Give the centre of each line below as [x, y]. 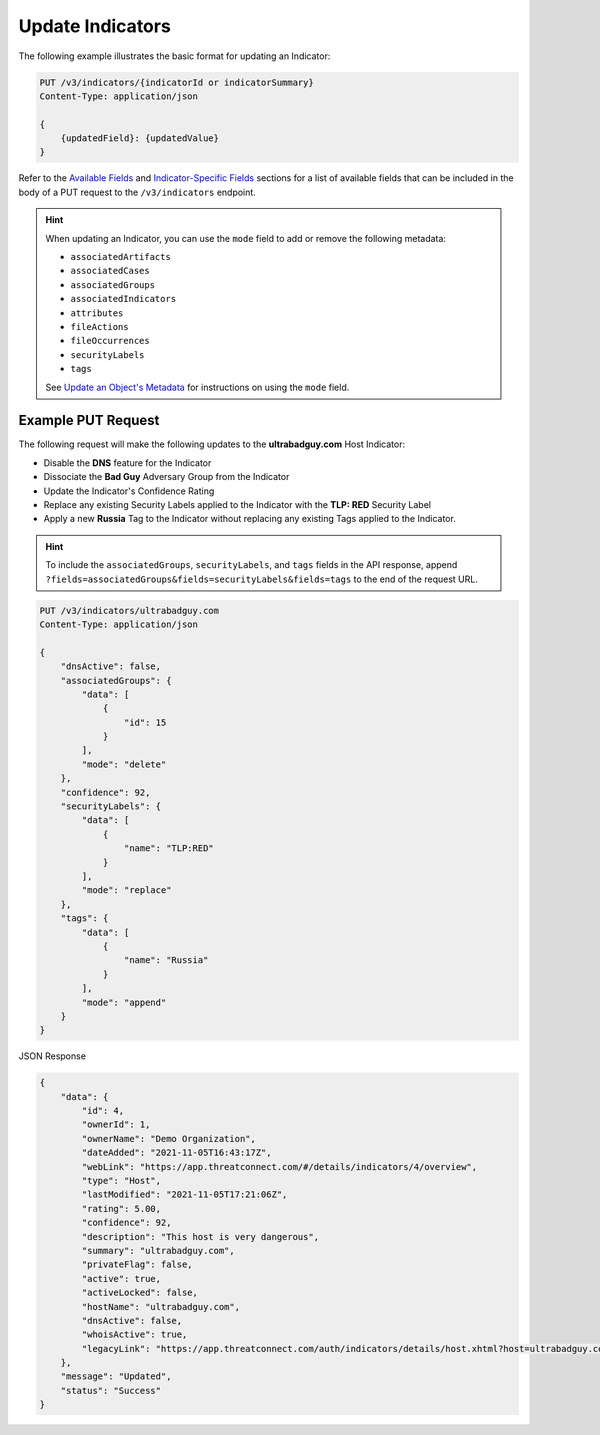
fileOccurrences [110, 341]
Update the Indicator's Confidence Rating [129, 491]
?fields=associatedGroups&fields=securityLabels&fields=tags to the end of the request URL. [262, 579]
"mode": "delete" [124, 764]
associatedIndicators [123, 299]
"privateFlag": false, [137, 1264]
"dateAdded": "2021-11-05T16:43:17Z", [176, 1153]
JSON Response [52, 1056]
